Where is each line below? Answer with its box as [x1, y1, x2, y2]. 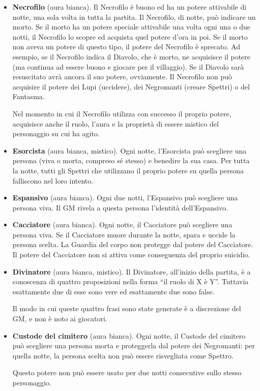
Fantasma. [12, 91, 45, 102]
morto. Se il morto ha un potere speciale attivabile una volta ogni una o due [12, 21, 251, 32]
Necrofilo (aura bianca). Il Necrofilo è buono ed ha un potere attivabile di [12, 2, 247, 12]
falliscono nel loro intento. [12, 175, 94, 186]
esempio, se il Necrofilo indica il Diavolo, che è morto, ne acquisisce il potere [12, 51, 251, 62]
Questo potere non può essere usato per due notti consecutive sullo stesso [12, 367, 242, 378]
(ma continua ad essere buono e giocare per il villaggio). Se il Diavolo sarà [12, 61, 244, 72]
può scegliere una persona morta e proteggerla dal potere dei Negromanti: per [12, 340, 255, 351]
